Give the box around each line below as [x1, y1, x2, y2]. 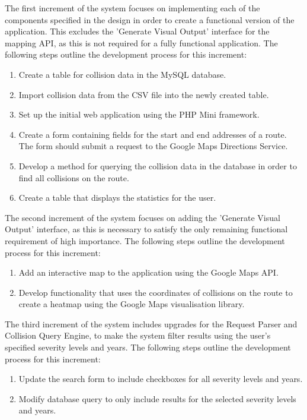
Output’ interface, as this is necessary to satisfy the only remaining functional [5, 223, 288, 235]
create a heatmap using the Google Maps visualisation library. [18, 298, 245, 310]
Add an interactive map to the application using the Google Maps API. [18, 266, 279, 279]
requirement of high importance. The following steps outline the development [5, 234, 285, 247]
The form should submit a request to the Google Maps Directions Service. [18, 140, 288, 152]
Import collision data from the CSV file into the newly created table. [18, 88, 269, 100]
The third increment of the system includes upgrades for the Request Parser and [5, 317, 298, 330]
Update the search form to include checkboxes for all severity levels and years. [18, 372, 303, 385]
